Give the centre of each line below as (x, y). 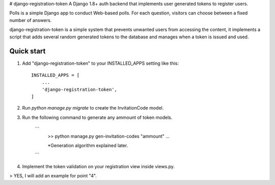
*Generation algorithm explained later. (88, 145)
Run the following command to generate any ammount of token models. (97, 117)
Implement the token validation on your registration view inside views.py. (99, 166)
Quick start (28, 51)
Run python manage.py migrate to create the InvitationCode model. (93, 108)
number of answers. (31, 20)
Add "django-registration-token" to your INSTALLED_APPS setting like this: (101, 63)
